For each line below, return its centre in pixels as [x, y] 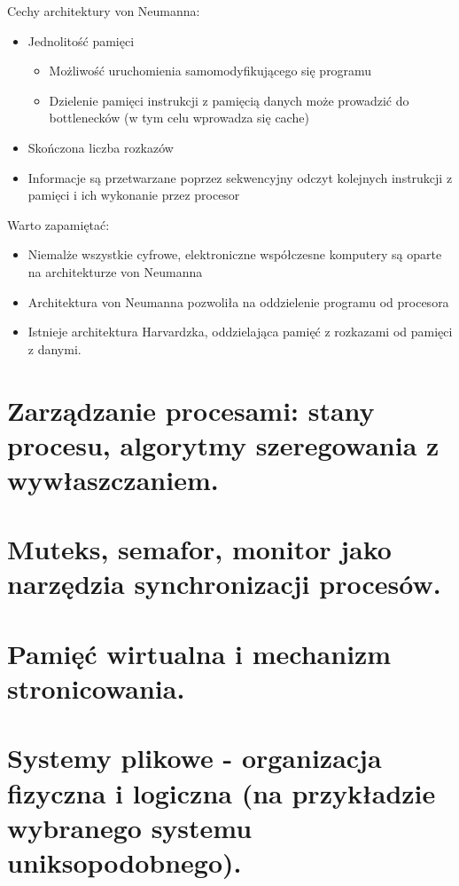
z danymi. [54, 348]
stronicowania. [96, 688]
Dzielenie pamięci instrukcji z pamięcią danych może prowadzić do [229, 100]
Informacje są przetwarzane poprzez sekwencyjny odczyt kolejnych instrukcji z [240, 177]
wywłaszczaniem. [113, 479]
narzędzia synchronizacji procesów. [224, 584]
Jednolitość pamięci [81, 40]
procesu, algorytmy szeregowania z [223, 444]
